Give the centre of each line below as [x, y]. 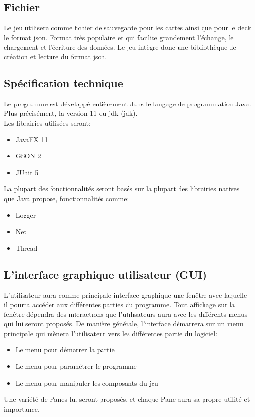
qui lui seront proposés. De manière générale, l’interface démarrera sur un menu [124, 324]
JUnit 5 [27, 172]
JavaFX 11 [32, 139]
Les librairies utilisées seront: [47, 122]
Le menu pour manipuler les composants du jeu [87, 382]
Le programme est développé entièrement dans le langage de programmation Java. [127, 103]
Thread [26, 248]
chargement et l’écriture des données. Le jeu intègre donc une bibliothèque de [120, 47]
